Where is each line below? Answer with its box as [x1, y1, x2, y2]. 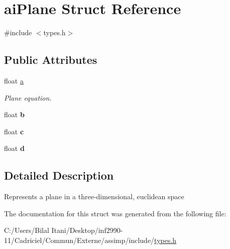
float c [4, 126, 24, 136]
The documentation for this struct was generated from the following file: [4, 208, 226, 218]
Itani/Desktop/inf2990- [51, 225, 123, 235]
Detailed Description [4, 168, 114, 183]
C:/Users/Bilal [4, 225, 49, 235]
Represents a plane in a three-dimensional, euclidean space [4, 191, 184, 202]
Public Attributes [4, 52, 97, 67]
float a [4, 75, 24, 86]
